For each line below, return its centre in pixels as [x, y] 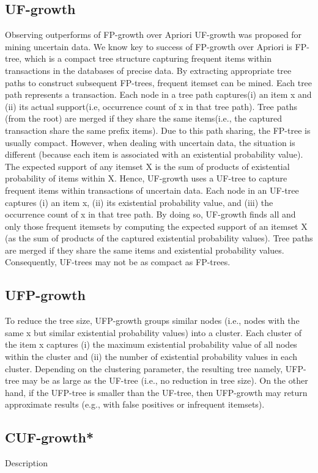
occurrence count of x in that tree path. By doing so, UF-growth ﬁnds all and [150, 214]
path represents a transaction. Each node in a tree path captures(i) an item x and [158, 94]
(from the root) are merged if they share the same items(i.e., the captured [144, 118]
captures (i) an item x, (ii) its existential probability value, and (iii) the [139, 202]
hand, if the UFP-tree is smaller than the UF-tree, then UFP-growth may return [156, 392]
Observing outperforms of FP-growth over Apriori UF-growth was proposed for [153, 35]
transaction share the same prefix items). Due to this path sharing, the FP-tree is [158, 130]
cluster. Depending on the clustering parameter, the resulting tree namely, [144, 368]
